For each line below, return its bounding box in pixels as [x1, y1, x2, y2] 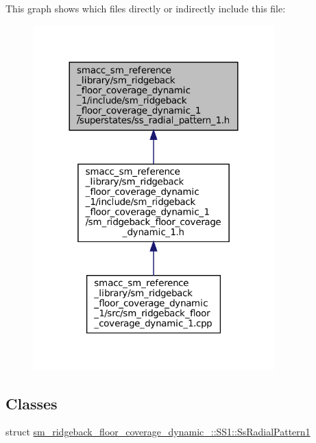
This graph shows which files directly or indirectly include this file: [5, 1, 286, 15]
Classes [5, 392, 58, 414]
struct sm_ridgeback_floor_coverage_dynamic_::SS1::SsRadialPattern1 [5, 424, 311, 439]
